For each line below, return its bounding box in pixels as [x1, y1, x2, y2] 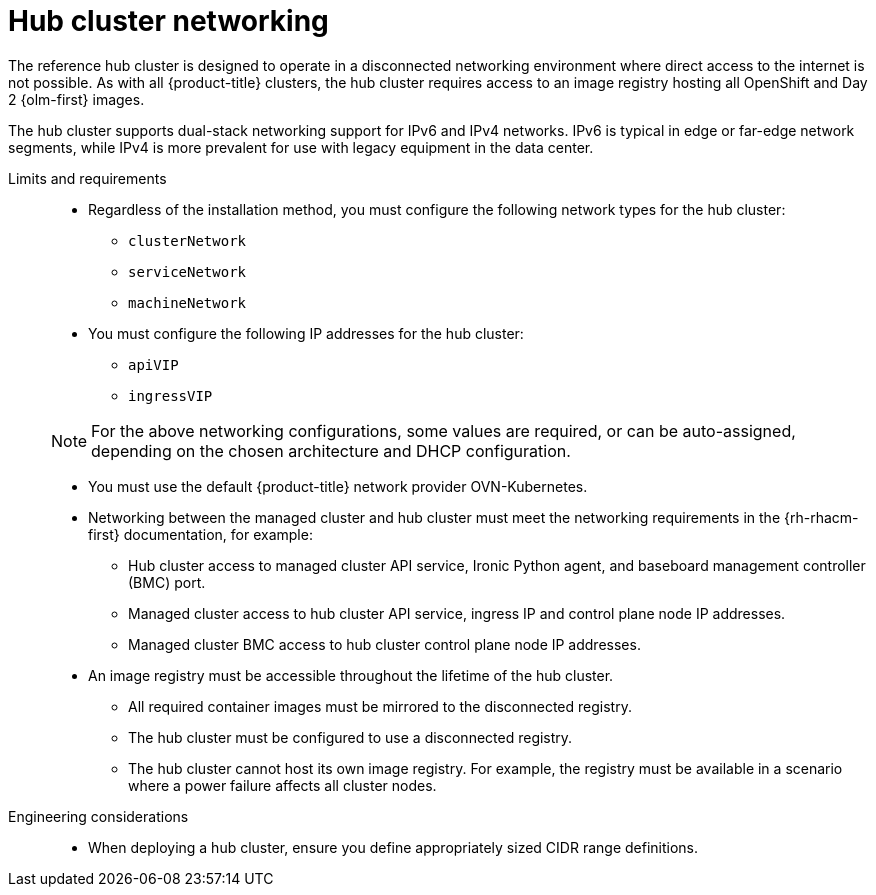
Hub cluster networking [8, 4, 329, 38]
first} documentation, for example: [88, 525, 313, 543]
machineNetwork [128, 294, 247, 311]
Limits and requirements [8, 169, 167, 187]
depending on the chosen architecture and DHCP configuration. [91, 440, 571, 461]
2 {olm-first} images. [8, 90, 145, 108]
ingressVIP [128, 387, 213, 404]
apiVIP [128, 356, 179, 373]
